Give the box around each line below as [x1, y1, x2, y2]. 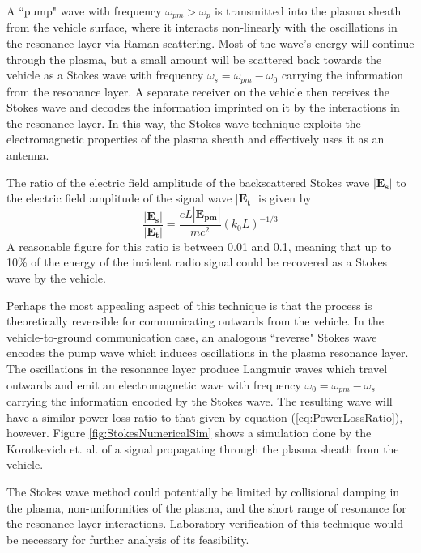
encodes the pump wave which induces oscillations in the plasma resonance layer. [6, 344, 409, 361]
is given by [258, 189, 312, 206]
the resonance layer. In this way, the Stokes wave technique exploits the [6, 114, 361, 131]
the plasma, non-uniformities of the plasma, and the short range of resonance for [6, 499, 406, 516]
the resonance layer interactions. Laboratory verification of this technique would [6, 515, 403, 532]
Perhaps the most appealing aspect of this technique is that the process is [6, 296, 372, 313]
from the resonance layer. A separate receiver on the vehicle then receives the [6, 83, 389, 100]
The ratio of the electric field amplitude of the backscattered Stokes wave [6, 173, 370, 190]
